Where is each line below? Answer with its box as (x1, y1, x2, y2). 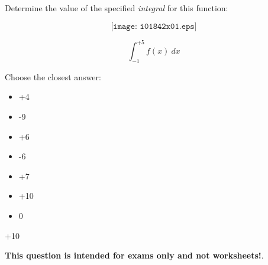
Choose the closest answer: (5, 70, 101, 83)
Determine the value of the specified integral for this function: (5, 2, 228, 14)
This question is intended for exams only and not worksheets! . (5, 249, 264, 261)
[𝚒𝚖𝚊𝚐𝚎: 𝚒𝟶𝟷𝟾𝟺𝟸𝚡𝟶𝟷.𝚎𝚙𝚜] (111, 22, 197, 31)
